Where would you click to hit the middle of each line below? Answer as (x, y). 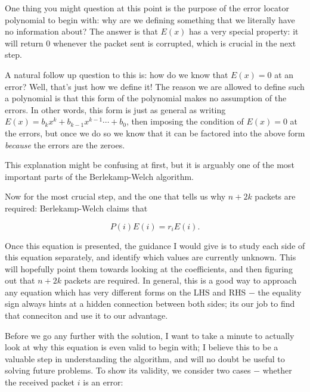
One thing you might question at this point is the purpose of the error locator (147, 8)
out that (20, 280)
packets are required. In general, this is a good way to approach (180, 280)
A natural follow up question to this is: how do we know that (117, 74)
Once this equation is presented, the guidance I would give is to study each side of (155, 245)
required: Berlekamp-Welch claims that (76, 208)
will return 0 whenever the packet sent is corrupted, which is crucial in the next (151, 43)
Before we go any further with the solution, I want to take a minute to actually (150, 335)
